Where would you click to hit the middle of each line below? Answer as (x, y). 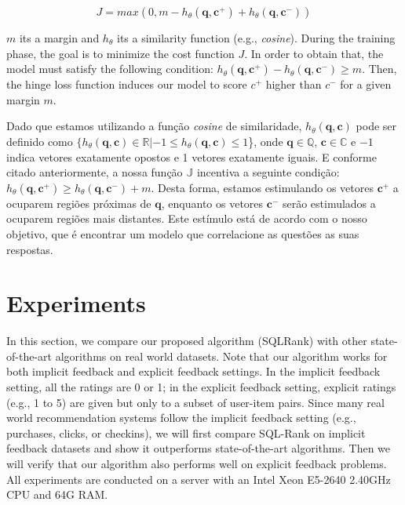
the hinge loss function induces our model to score (127, 84)
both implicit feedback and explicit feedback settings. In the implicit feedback (193, 371)
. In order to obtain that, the (314, 53)
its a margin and (59, 38)
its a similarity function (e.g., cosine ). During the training (256, 38)
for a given (366, 84)
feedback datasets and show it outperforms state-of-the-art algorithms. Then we (199, 448)
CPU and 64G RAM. (57, 494)
